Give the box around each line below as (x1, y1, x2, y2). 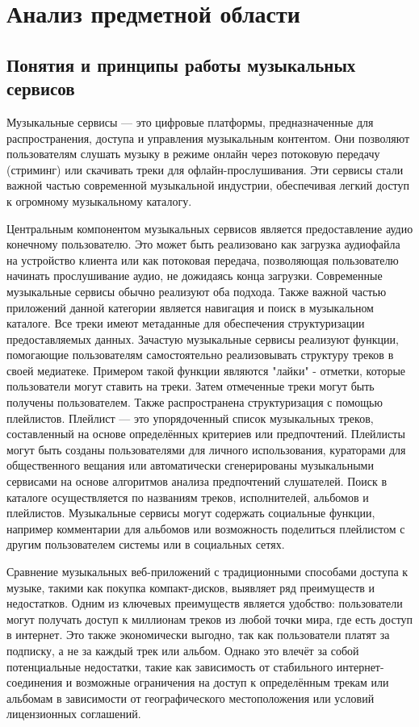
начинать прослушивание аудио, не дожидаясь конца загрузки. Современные (6, 267, 383, 284)
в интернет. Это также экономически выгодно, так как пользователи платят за (6, 626, 390, 643)
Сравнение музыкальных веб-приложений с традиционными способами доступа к (6, 563, 409, 579)
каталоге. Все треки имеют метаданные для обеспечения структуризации (6, 315, 365, 332)
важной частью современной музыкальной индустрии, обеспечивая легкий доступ (6, 177, 410, 194)
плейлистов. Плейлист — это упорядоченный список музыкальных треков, (6, 409, 374, 426)
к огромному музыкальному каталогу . (6, 192, 192, 209)
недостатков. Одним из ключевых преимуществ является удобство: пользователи (6, 595, 403, 612)
